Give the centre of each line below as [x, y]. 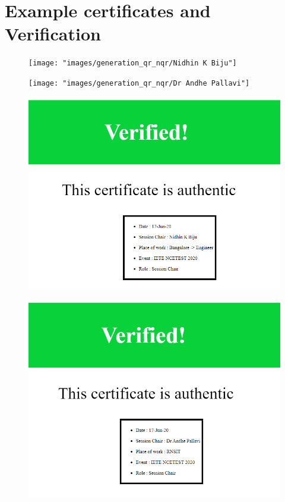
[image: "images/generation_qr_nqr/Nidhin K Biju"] [133, 63]
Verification [53, 34]
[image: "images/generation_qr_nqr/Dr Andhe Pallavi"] [139, 83]
